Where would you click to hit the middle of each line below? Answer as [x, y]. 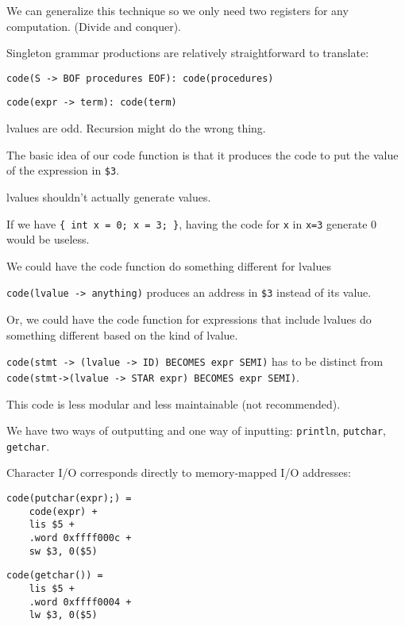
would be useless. [48, 239]
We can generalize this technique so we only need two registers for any [177, 10]
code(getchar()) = [55, 576]
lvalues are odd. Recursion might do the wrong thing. [136, 128]
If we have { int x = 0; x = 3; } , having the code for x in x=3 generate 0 [192, 223]
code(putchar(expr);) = [69, 499]
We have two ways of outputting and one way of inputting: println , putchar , [196, 430]
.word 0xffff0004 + [80, 602]
